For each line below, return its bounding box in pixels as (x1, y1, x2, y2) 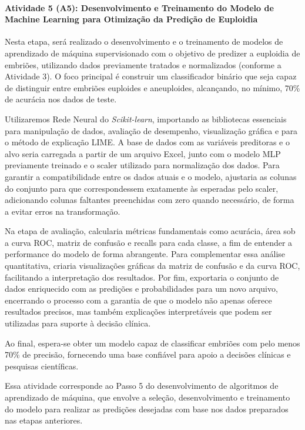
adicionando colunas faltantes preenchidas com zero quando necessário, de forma (5, 194, 294, 206)
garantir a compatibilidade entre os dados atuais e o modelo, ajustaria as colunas (5, 170, 297, 182)
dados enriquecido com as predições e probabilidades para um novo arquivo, (5, 282, 278, 295)
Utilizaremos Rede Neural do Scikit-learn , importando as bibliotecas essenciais (5, 112, 287, 125)
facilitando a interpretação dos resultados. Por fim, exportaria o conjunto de (5, 271, 279, 283)
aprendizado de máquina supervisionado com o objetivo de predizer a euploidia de (5, 46, 300, 59)
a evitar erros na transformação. (5, 205, 120, 217)
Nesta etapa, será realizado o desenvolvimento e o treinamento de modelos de (5, 35, 283, 48)
